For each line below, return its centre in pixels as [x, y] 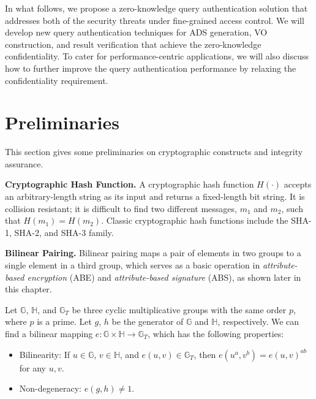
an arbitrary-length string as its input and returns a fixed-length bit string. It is [155, 196]
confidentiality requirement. [57, 80]
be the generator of [148, 321]
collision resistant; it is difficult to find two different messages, [121, 208]
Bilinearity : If [45, 354]
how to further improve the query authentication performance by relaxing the [151, 68]
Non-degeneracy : [50, 388]
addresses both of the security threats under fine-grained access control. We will [155, 20]
